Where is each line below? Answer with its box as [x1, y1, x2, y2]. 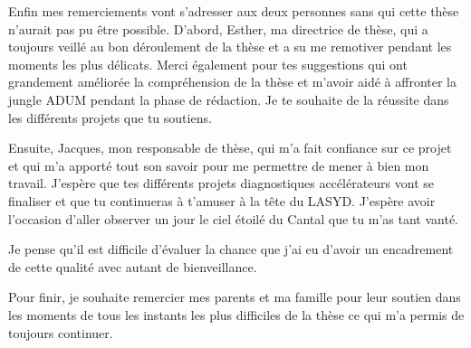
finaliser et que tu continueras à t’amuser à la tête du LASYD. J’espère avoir [8, 191, 436, 210]
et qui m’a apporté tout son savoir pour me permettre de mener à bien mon [8, 155, 429, 174]
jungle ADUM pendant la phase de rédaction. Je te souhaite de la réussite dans [8, 89, 449, 108]
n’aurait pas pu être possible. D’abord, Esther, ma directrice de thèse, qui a [8, 19, 428, 38]
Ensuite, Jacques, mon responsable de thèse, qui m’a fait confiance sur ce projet [8, 138, 452, 157]
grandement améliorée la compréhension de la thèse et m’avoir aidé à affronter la [8, 72, 457, 91]
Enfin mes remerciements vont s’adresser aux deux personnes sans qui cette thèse [8, 2, 459, 20]
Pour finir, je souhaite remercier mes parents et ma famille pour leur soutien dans [8, 287, 461, 306]
